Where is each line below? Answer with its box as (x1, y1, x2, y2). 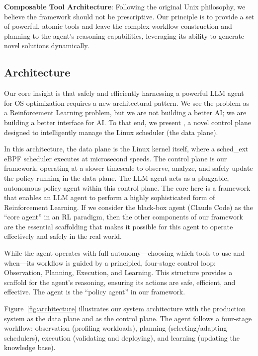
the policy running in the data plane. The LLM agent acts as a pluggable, (4, 172, 229, 183)
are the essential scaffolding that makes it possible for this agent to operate (4, 221, 233, 231)
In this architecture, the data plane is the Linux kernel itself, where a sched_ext (4, 143, 249, 154)
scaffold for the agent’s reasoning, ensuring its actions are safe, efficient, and (4, 277, 236, 287)
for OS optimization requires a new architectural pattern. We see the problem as (4, 97, 250, 108)
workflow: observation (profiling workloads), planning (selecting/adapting (4, 323, 227, 333)
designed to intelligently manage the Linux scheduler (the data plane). (4, 127, 218, 137)
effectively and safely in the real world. (4, 231, 122, 241)
